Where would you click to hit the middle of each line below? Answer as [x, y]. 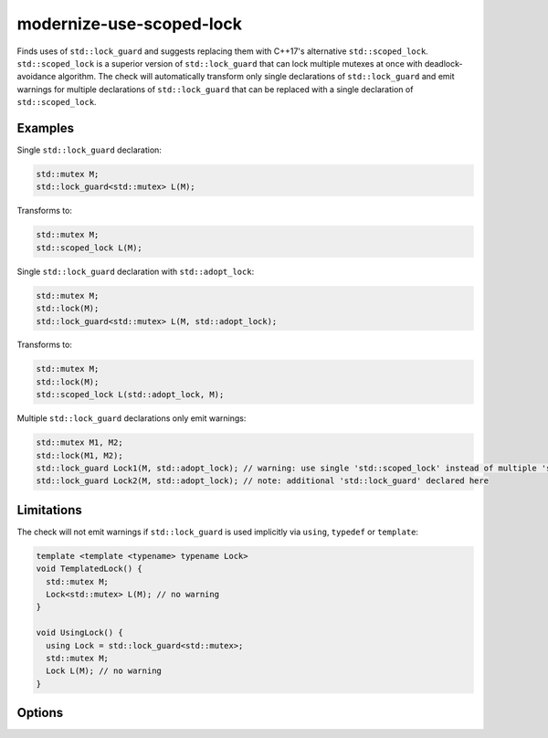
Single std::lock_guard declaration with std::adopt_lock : [136, 271]
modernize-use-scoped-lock [129, 24]
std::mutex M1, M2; [79, 443]
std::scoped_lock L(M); [90, 248]
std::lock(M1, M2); [79, 455]
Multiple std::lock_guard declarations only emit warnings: [132, 418]
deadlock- [443, 63]
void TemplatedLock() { [90, 569]
